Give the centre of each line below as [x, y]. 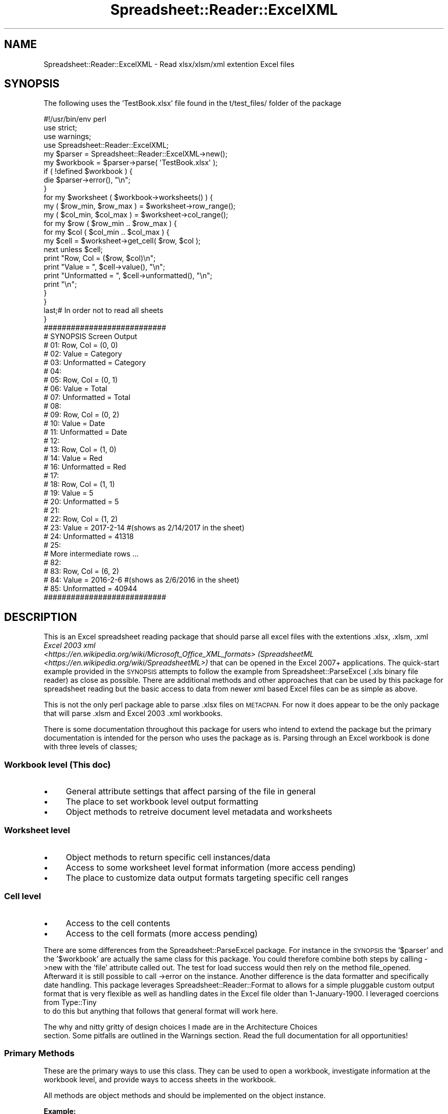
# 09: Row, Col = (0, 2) [82, 415]
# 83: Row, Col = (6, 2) [81, 571]
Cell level [23, 896]
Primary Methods [39, 1053]
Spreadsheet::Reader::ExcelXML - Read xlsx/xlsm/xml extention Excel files [169, 64]
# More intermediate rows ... [91, 554]
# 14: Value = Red [73, 458]
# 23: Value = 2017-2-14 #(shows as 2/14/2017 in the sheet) [144, 528]
